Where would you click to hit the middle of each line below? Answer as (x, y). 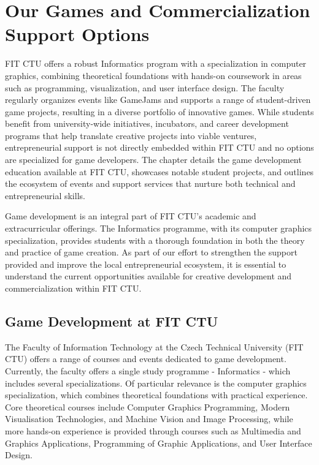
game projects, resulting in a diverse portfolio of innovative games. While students (159, 111)
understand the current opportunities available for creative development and (148, 276)
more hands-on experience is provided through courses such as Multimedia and (153, 430)
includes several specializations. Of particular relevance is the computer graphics (156, 383)
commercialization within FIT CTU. (73, 288)
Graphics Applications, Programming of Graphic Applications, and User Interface (159, 443)
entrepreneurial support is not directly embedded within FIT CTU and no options (159, 147)
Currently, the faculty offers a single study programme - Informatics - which (148, 370)
